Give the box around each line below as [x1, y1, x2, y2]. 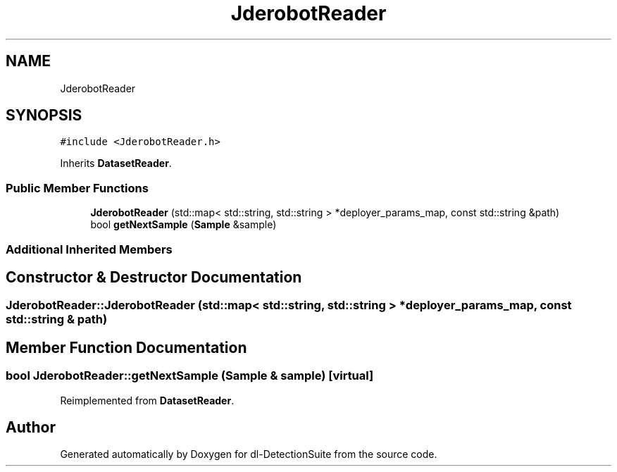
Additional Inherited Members [6, 242, 173, 256]
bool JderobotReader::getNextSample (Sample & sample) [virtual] [6, 368, 374, 383]
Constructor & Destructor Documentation [6, 268, 302, 286]
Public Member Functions [6, 180, 149, 195]
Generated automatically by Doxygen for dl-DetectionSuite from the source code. [60, 448, 437, 461]
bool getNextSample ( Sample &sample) [90, 218, 277, 231]
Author [6, 418, 56, 437]
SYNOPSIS [6, 106, 82, 125]
